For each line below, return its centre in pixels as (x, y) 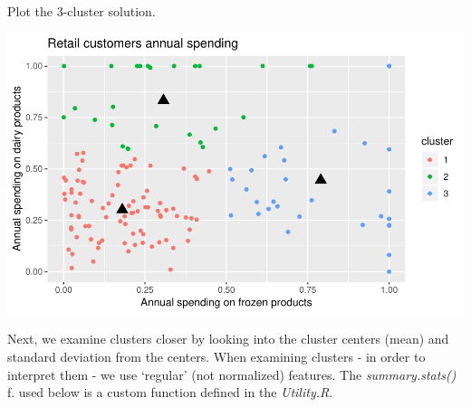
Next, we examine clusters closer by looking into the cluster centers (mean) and (228, 339)
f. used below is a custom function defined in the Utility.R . (170, 392)
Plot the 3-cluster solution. (82, 11)
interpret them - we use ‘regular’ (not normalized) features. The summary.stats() (232, 374)
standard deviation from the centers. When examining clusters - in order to (216, 356)
